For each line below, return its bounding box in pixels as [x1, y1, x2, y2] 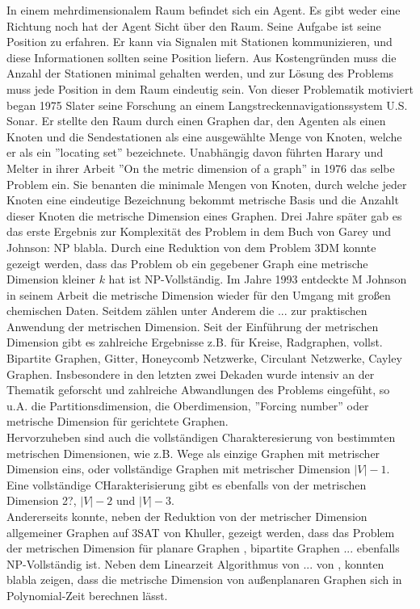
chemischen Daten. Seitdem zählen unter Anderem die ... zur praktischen [6, 302, 367, 319]
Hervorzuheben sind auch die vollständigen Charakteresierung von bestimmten [6, 429, 396, 446]
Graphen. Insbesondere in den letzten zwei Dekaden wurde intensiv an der [6, 365, 375, 382]
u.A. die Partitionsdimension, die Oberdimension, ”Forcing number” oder [6, 397, 369, 414]
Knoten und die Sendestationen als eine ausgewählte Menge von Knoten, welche [6, 128, 402, 145]
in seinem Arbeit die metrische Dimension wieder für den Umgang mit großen [6, 286, 391, 303]
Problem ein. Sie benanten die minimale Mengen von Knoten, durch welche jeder [6, 175, 407, 192]
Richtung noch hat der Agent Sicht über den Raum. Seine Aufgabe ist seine [6, 17, 381, 34]
